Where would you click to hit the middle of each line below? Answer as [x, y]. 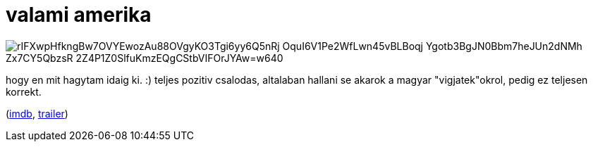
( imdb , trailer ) [37, 113]
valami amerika [79, 15]
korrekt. [24, 91]
